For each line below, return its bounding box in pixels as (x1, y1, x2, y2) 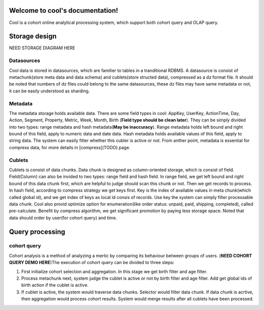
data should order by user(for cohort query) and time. (9, 215, 117, 221)
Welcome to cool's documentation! (9, 6, 118, 15)
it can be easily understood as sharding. (9, 88, 90, 94)
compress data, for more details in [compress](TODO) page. (9, 144, 131, 150)
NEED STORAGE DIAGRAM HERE (9, 45, 75, 51)
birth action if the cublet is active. (21, 282, 89, 288)
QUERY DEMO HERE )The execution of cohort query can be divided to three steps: (9, 260, 175, 266)
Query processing (9, 227, 66, 236)
